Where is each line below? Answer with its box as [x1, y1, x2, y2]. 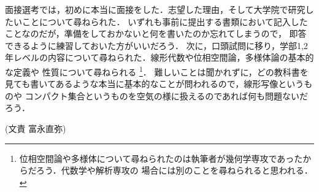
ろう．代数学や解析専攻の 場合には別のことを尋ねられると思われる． [36, 164, 313, 177]
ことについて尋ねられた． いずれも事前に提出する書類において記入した [21, 15, 308, 28]
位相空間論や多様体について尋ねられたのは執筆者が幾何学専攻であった [19, 152, 303, 164]
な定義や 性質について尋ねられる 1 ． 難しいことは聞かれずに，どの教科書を [5, 63, 309, 78]
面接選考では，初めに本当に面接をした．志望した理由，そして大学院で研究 [5, 3, 306, 15]
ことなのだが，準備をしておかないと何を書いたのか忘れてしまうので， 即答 [5, 27, 307, 40]
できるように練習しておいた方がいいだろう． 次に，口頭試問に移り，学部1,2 [5, 39, 308, 52]
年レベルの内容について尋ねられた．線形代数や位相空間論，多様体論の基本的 [5, 51, 314, 64]
